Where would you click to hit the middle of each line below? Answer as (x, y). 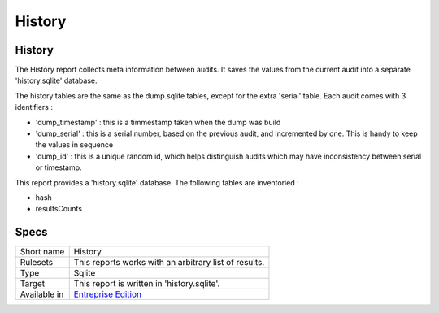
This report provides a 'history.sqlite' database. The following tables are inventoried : (157, 182)
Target (33, 284)
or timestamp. (59, 167)
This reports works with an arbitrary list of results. (169, 263)
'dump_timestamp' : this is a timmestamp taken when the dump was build (158, 122)
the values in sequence (74, 145)
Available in (42, 294)
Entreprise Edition (108, 294)
